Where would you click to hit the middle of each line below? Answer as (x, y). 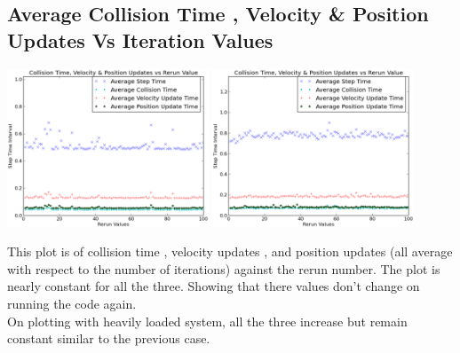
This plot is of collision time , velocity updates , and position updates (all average (230, 251)
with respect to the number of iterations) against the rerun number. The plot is (224, 268)
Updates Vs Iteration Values (140, 39)
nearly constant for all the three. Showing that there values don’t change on (214, 286)
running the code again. (72, 303)
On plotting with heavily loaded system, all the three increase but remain (207, 321)
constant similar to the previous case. (109, 338)
